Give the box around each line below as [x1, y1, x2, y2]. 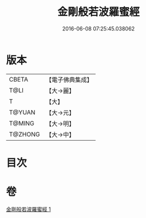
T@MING [9, 119, 35, 127]
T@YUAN [9, 108, 36, 116]
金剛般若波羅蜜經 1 [6, 206, 51, 213]
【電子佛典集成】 [45, 76, 93, 84]
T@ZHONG [9, 130, 40, 138]
